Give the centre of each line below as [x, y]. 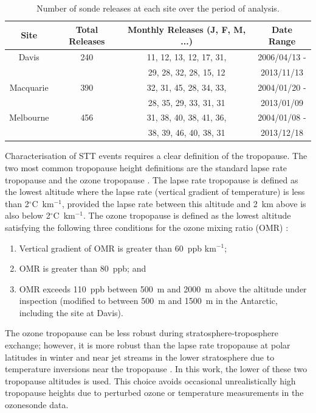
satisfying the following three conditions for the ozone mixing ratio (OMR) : [147, 227]
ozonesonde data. [37, 405]
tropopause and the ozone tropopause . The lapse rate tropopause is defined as [152, 179]
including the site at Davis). [71, 312]
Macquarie [29, 87]
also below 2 [28, 215]
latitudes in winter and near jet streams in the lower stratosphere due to [140, 357]
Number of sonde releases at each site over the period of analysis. [158, 8]
